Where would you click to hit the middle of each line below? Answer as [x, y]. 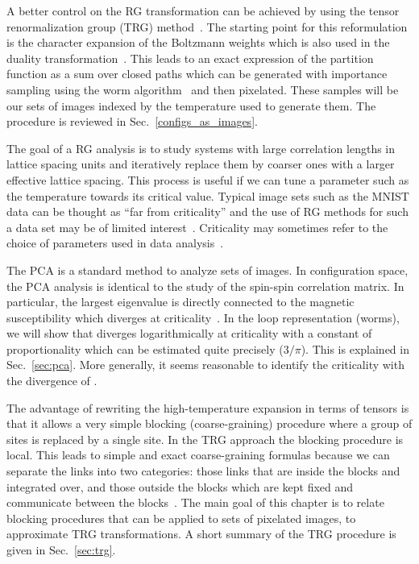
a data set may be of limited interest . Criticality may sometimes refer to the [197, 227]
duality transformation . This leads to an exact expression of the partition [190, 58]
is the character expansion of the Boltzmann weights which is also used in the [198, 42]
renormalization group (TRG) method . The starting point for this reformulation [207, 26]
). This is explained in [355, 348]
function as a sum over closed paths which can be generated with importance [197, 74]
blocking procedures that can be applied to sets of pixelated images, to [181, 518]
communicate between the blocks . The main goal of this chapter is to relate [195, 502]
